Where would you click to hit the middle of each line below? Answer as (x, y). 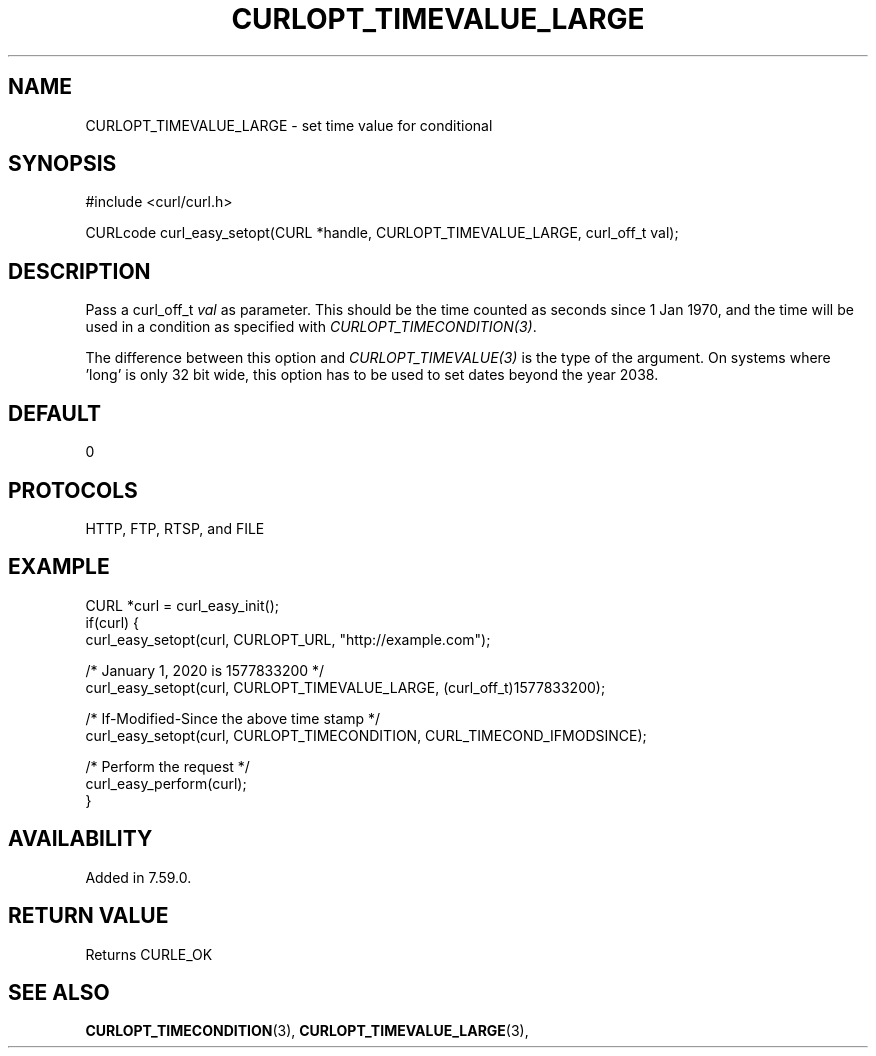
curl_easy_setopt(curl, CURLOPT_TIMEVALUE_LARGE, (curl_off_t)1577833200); (345, 687)
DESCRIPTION (79, 271)
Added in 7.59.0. (138, 877)
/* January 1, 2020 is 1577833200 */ (205, 670)
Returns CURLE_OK (149, 954)
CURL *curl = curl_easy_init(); (182, 605)
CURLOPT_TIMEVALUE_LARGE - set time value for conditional (289, 125)
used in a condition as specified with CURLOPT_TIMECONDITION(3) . (311, 327)
